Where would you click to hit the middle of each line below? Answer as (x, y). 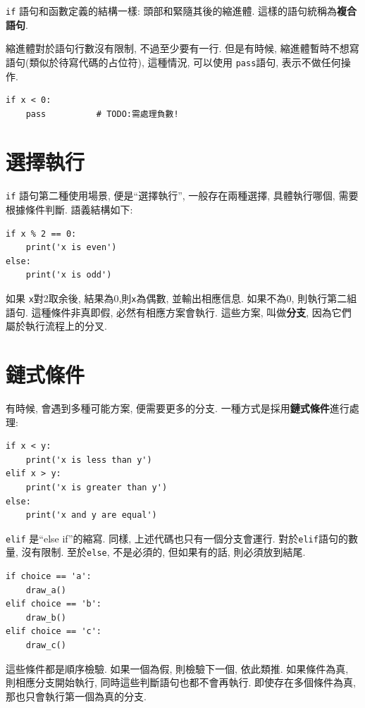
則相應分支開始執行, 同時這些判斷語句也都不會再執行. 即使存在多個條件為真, (181, 682)
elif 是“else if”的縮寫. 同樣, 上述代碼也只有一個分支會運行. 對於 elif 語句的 (177, 538)
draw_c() (46, 646)
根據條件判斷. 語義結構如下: (69, 210)
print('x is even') (71, 248)
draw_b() (46, 617)
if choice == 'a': (49, 577)
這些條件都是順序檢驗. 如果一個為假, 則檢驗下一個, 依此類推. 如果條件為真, (177, 668)
